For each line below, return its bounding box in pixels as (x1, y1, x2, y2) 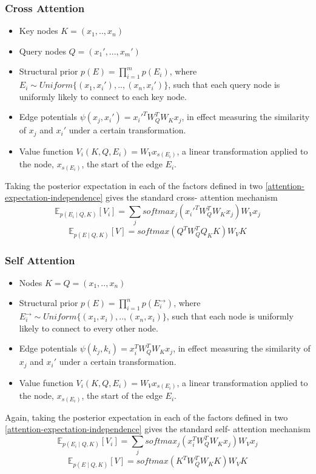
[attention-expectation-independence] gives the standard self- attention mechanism (5, 422, 311, 435)
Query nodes (19, 44, 66, 57)
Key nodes (19, 24, 58, 37)
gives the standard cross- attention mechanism (106, 191, 278, 204)
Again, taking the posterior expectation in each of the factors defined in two (5, 410, 288, 423)
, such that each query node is (168, 78, 280, 91)
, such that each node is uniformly (166, 310, 294, 322)
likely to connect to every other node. (19, 321, 158, 334)
